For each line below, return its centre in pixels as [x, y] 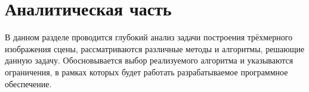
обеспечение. [28, 83]
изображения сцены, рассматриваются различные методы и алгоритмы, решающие [155, 48]
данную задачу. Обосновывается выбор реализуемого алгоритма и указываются [149, 60]
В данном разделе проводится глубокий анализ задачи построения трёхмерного [149, 37]
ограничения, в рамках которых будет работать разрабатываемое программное [146, 72]
